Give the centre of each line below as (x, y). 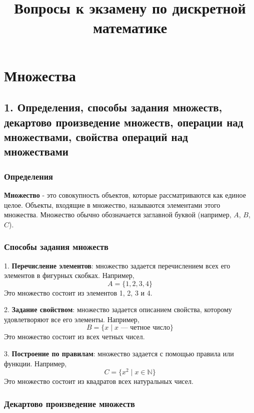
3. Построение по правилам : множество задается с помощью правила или (119, 354)
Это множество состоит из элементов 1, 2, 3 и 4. (78, 292)
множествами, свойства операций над (96, 136)
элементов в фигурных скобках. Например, (69, 275)
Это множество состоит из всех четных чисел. (74, 336)
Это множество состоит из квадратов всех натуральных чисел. (99, 381)
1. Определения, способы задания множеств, (113, 107)
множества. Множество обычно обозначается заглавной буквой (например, (118, 215)
